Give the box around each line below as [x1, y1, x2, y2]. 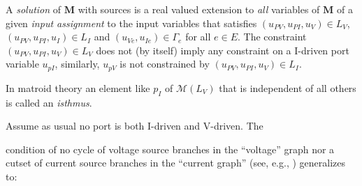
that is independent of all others [219, 80, 356, 95]
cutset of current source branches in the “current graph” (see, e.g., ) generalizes [6, 155, 345, 170]
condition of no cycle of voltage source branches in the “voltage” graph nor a [6, 141, 335, 156]
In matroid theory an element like [6, 80, 150, 95]
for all [185, 29, 211, 44]
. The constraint [237, 29, 307, 44]
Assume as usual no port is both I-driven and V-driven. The [6, 118, 263, 133]
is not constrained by [120, 56, 210, 71]
